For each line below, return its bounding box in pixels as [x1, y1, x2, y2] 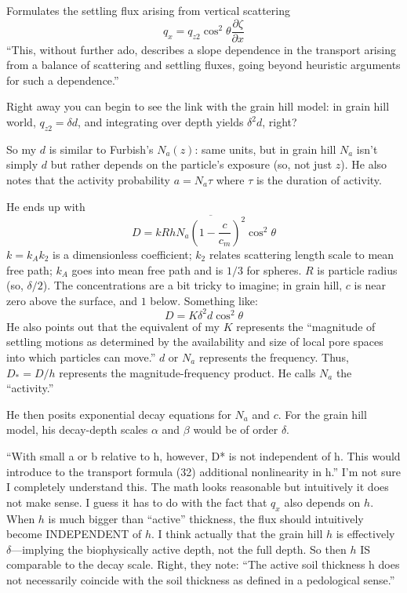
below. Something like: [150, 292, 258, 308]
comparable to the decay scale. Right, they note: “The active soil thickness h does [6, 556, 400, 573]
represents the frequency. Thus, [198, 348, 349, 365]
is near [354, 277, 387, 293]
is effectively [336, 526, 395, 542]
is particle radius [317, 261, 398, 278]
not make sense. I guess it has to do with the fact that [6, 493, 267, 510]
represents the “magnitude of [236, 318, 376, 334]
